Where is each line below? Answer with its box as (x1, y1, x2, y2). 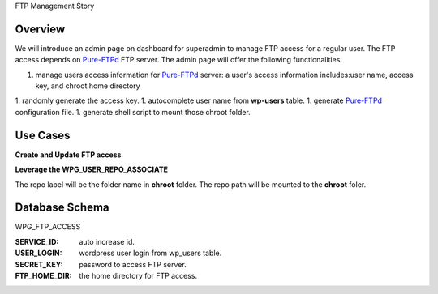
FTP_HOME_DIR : (15, 271, 72, 281)
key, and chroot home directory (35, 81, 141, 91)
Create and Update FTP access (15, 150, 122, 160)
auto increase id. (79, 236, 135, 246)
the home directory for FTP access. (79, 271, 198, 281)
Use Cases (15, 128, 71, 142)
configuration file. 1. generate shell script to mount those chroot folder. (15, 107, 251, 117)
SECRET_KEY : (15, 259, 64, 269)
